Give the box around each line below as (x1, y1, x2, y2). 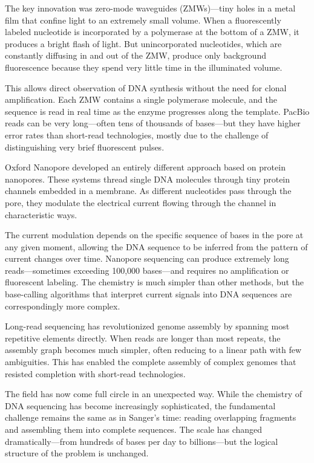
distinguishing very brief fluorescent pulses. (5, 140, 165, 153)
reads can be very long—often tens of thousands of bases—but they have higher (5, 117, 301, 129)
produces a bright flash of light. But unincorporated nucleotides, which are (5, 37, 282, 50)
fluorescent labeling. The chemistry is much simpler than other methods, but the (5, 276, 304, 288)
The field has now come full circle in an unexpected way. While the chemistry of (5, 387, 302, 400)
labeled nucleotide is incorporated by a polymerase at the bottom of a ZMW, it (5, 25, 299, 38)
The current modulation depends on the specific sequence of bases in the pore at (5, 228, 304, 241)
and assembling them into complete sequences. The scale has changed (5, 423, 263, 435)
